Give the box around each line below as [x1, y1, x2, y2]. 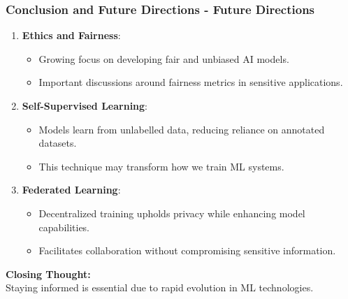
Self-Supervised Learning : [22, 99, 148, 112]
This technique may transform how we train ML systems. [38, 159, 284, 173]
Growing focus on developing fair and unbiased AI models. [38, 51, 289, 66]
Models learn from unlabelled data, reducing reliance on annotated [38, 122, 325, 136]
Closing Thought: [6, 266, 91, 281]
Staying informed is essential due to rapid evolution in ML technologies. [6, 280, 314, 295]
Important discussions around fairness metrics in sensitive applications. [38, 75, 343, 89]
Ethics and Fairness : [22, 28, 121, 43]
